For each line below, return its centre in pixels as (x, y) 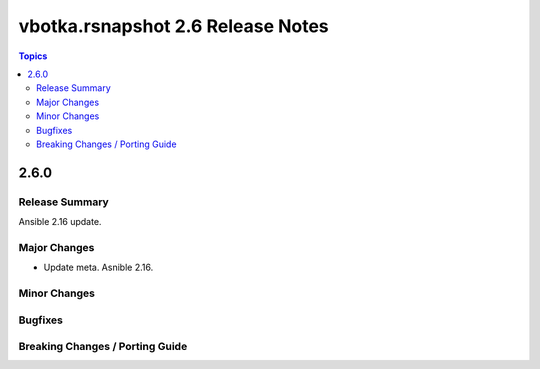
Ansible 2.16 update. (60, 222)
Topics (33, 56)
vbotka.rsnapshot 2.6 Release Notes (173, 26)
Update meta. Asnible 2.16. (98, 267)
